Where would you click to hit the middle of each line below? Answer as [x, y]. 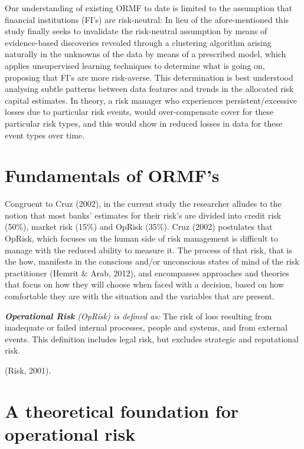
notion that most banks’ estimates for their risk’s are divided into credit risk [143, 215]
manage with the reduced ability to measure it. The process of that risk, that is [149, 250]
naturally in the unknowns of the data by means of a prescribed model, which [146, 54]
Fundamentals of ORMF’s [112, 175]
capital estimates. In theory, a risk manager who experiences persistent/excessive [151, 100]
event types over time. [45, 135]
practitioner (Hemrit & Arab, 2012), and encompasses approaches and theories [147, 273]
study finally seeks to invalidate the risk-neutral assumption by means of [136, 31]
